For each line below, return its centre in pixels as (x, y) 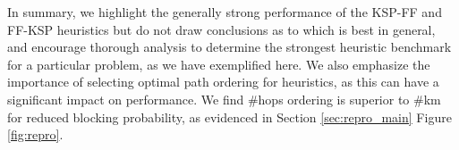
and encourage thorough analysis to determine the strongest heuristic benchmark (229, 47)
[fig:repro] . (35, 134)
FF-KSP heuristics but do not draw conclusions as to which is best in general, (221, 29)
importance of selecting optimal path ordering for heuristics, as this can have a (223, 82)
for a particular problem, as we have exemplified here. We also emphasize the (219, 64)
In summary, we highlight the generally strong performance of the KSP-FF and (225, 12)
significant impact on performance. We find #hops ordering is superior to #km (224, 99)
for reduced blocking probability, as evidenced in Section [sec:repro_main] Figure (229, 117)
